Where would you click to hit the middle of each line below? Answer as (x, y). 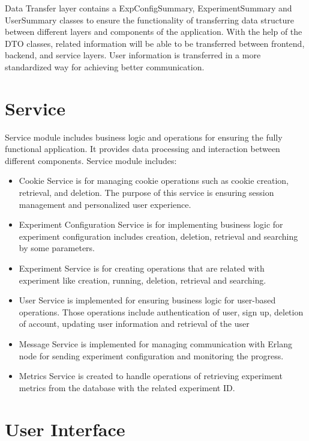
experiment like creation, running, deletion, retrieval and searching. (142, 280)
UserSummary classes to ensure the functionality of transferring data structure (149, 20)
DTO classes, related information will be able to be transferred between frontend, (155, 43)
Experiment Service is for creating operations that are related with (142, 268)
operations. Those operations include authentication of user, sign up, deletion (161, 312)
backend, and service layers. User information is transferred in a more (133, 55)
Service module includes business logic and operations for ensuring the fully (144, 137)
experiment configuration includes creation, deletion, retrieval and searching (158, 236)
